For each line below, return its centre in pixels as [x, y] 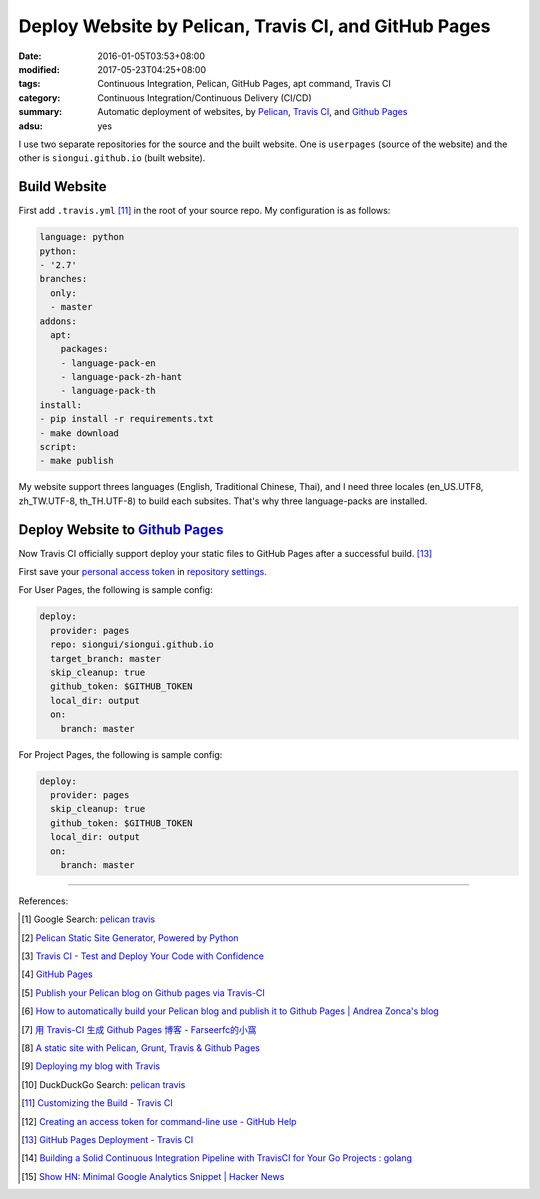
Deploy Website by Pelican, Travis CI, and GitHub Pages [254, 26]
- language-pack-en [108, 363]
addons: [58, 321]
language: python [82, 237]
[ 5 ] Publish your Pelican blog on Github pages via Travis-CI [143, 992]
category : [39, 97]
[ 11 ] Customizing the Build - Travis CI [97, 1103]
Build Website [62, 186]
